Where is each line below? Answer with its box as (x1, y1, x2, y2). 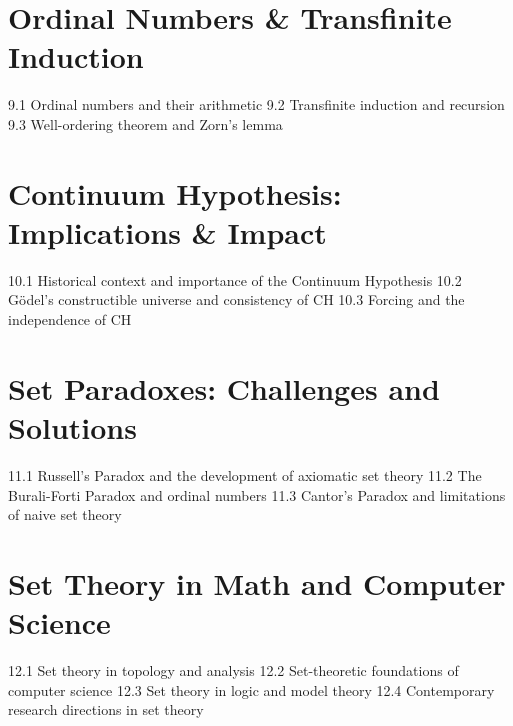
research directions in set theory (8, 699, 204, 720)
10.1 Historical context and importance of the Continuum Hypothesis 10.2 (8, 269, 462, 290)
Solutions (8, 406, 137, 447)
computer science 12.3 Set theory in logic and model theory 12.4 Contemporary (8, 679, 495, 700)
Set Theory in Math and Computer (8, 562, 506, 603)
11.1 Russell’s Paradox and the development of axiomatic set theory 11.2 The (8, 464, 482, 485)
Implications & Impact (8, 211, 327, 252)
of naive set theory (8, 504, 122, 525)
